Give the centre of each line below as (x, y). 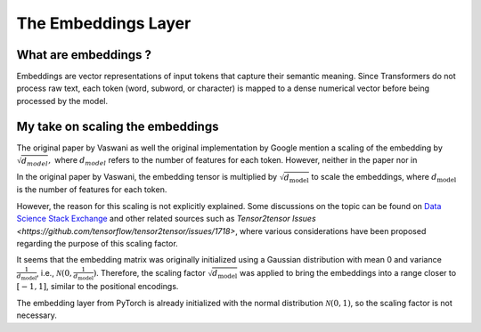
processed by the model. (62, 101)
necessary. (37, 315)
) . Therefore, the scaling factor (149, 272)
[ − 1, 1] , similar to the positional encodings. (98, 287)
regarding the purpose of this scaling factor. (97, 244)
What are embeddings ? (84, 55)
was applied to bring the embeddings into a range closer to (348, 272)
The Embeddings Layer (104, 23)
